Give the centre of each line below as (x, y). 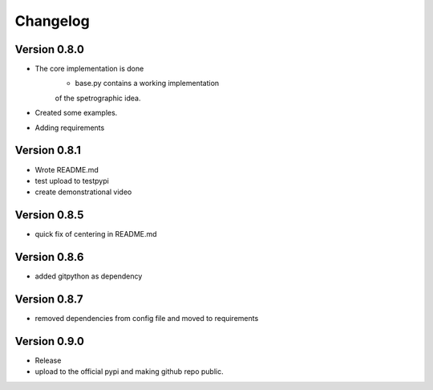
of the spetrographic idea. (98, 98)
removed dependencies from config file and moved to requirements (147, 319)
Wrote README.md (67, 169)
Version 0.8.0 (49, 49)
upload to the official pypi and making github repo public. (129, 372)
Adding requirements (70, 128)
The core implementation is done (89, 69)
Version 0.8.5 (49, 215)
